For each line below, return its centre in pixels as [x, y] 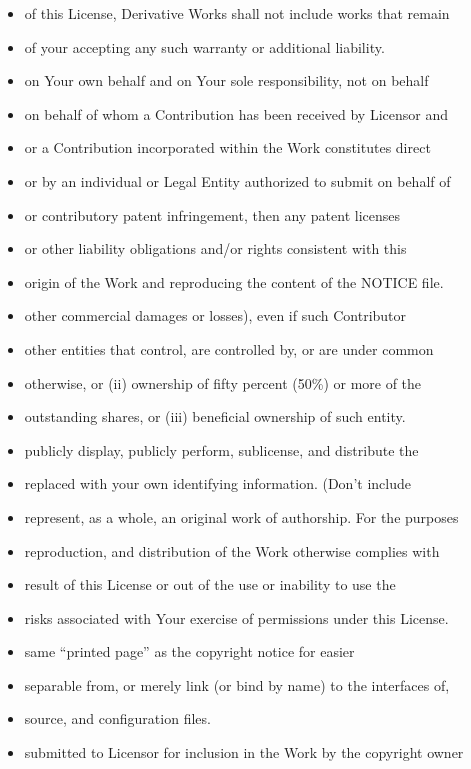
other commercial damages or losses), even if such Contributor [215, 315]
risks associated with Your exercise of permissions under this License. [236, 617]
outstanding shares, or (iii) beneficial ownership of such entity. [215, 416]
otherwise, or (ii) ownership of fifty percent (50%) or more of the [223, 382]
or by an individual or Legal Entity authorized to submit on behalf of [237, 180]
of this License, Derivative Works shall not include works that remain [237, 13]
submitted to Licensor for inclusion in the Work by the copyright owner [244, 752]
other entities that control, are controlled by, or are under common [229, 348]
